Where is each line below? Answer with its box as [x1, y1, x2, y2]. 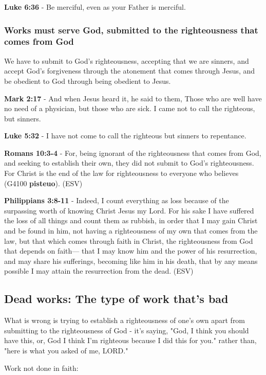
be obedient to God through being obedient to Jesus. [4, 75, 171, 86]
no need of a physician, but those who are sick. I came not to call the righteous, [4, 103, 255, 114]
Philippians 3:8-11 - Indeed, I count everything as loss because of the [4, 195, 229, 206]
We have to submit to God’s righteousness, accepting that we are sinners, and [4, 55, 249, 66]
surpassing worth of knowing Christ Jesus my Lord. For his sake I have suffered [4, 205, 254, 216]
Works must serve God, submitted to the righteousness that [4, 23, 258, 36]
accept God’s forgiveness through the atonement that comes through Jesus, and [4, 65, 255, 76]
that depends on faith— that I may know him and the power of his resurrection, [4, 245, 257, 256]
